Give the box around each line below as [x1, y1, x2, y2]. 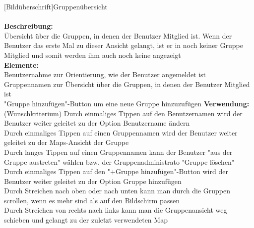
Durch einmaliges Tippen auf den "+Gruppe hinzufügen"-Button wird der [4, 166, 228, 177]
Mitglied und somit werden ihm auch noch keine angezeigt [4, 49, 181, 60]
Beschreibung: [4, 21, 53, 31]
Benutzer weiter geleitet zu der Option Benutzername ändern [4, 118, 190, 128]
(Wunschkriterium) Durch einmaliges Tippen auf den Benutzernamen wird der [4, 108, 243, 118]
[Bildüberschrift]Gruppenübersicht [4, 1, 108, 11]
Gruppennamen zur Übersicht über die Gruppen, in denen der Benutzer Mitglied [4, 79, 250, 89]
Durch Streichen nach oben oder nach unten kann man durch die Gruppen [4, 185, 230, 196]
